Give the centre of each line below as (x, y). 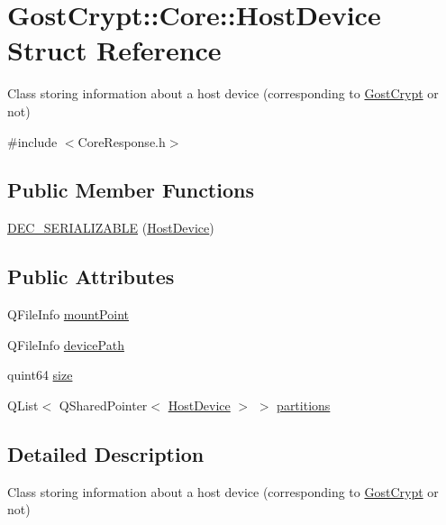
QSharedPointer (103, 405)
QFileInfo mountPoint (68, 314)
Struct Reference (114, 50)
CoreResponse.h (122, 141)
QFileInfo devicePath (66, 344)
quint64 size (40, 375)
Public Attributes (91, 276)
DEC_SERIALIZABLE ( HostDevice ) (111, 228)
